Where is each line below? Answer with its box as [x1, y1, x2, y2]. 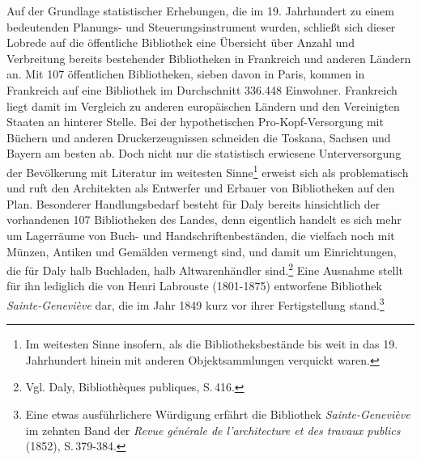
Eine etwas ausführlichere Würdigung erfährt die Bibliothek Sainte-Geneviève [25, 406, 410, 423]
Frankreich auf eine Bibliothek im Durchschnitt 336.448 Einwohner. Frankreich [6, 81, 398, 98]
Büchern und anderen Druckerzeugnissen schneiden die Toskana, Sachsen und [6, 129, 391, 146]
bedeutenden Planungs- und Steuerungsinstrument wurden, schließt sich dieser [6, 18, 396, 35]
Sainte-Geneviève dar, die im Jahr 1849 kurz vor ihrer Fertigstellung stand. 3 [6, 294, 385, 313]
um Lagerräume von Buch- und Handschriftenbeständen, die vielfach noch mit [6, 226, 395, 243]
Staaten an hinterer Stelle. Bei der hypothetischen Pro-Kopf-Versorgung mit [6, 113, 384, 130]
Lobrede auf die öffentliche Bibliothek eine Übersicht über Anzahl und [6, 34, 355, 51]
